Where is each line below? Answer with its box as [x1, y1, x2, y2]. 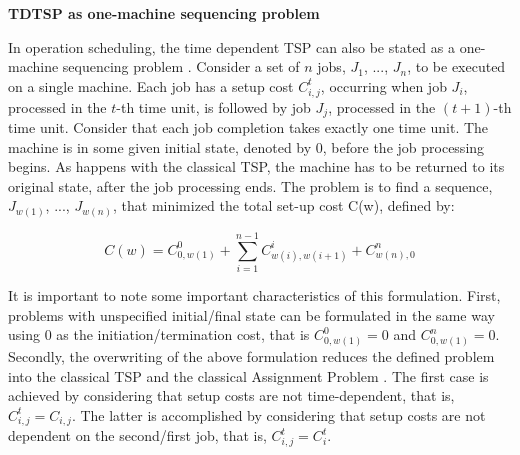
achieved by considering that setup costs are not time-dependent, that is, [8, 385, 455, 406]
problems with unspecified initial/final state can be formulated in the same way [8, 304, 495, 325]
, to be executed [407, 56, 506, 77]
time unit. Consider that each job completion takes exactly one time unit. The [8, 116, 489, 137]
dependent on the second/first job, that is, [8, 425, 267, 446]
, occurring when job [320, 75, 447, 96]
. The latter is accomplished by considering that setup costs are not [71, 404, 486, 425]
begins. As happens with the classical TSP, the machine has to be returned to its [8, 156, 505, 177]
